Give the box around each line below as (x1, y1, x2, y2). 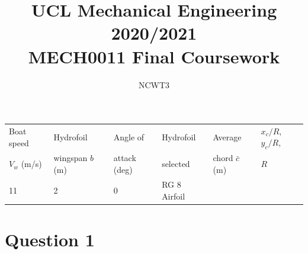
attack (113, 152, 136, 164)
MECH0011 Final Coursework (28, 44, 280, 68)
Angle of (113, 131, 145, 143)
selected (162, 157, 190, 170)
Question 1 (5, 227, 95, 251)
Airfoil (162, 189, 185, 202)
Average (213, 131, 242, 143)
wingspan (53, 152, 88, 164)
